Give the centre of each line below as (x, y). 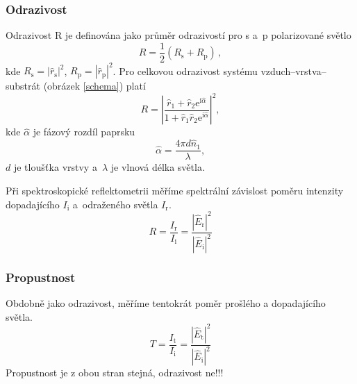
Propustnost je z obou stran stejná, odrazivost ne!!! (115, 373)
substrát (23, 86)
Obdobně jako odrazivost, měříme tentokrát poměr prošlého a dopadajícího (166, 303)
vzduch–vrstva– (293, 70)
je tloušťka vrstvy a (55, 167)
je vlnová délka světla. (158, 167)
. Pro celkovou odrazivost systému (185, 70)
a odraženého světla (115, 204)
